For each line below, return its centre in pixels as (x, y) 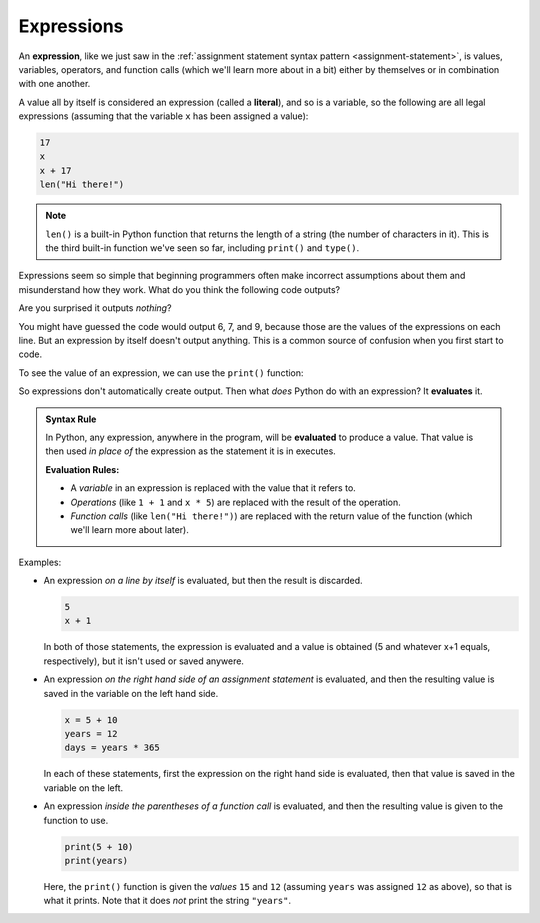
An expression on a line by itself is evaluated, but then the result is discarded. (203, 581)
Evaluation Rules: (82, 469)
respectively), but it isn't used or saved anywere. (144, 661)
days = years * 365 (112, 748)
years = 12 (91, 733)
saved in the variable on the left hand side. (131, 693)
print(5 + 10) (99, 846)
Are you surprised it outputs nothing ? (95, 308)
